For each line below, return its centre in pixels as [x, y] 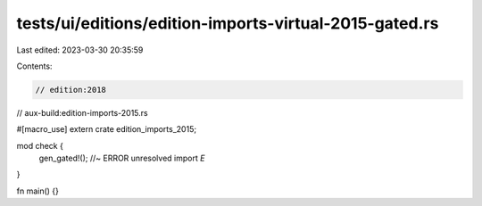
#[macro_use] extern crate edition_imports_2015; [106, 129]
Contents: [34, 66]
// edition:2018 [71, 90]
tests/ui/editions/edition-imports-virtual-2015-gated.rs [228, 23]
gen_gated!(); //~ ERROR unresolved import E [122, 158]
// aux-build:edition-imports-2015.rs [82, 112]
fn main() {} [38, 191]
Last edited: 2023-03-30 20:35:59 [80, 50]
